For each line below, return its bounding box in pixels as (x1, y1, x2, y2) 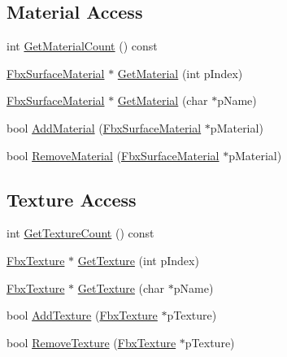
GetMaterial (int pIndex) (117, 64, 243, 81)
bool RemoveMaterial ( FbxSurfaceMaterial (7, 146, 220, 163)
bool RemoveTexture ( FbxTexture (7, 333, 176, 350)
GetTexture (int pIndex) (77, 251, 199, 268)
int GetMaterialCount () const (7, 37, 158, 54)
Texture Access (7, 186, 137, 211)
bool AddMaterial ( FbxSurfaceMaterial (7, 119, 202, 136)
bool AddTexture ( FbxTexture (7, 307, 158, 324)
